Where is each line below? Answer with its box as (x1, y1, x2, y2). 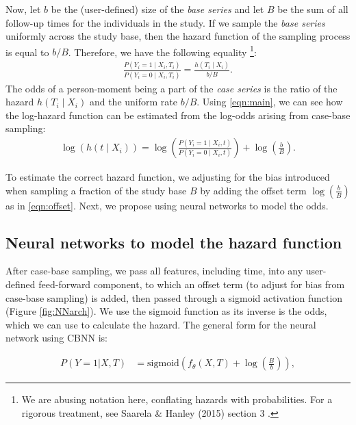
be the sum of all (277, 2, 348, 16)
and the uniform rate (89, 94, 177, 109)
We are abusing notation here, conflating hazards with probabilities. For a (21, 392, 333, 407)
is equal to (5, 44, 49, 59)
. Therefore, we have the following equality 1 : (68, 42, 257, 59)
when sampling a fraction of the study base (5, 183, 187, 197)
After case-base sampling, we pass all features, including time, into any (5, 263, 303, 278)
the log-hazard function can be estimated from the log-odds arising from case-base (5, 107, 351, 122)
